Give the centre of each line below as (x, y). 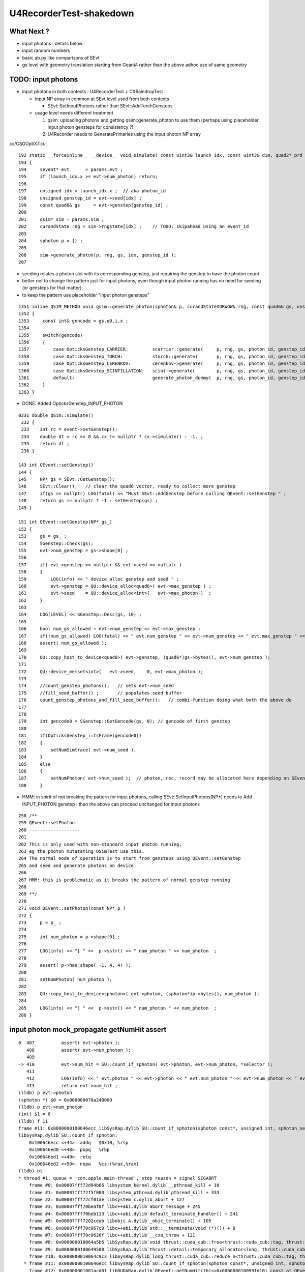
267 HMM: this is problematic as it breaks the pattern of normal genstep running (124, 880)
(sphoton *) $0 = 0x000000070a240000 (66, 1100)
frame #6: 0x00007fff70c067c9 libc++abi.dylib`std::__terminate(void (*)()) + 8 (132, 1228)
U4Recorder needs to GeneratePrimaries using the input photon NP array (124, 134)
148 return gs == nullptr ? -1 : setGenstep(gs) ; (88, 501)
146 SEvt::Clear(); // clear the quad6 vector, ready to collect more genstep (127, 486)
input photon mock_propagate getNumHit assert (88, 1030)
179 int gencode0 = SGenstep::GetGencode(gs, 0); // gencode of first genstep (124, 721)
